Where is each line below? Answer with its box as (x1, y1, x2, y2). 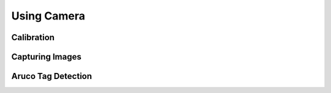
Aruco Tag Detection (11, 71, 92, 81)
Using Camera (11, 9, 85, 22)
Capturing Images (11, 52, 82, 62)
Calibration (11, 32, 55, 43)
